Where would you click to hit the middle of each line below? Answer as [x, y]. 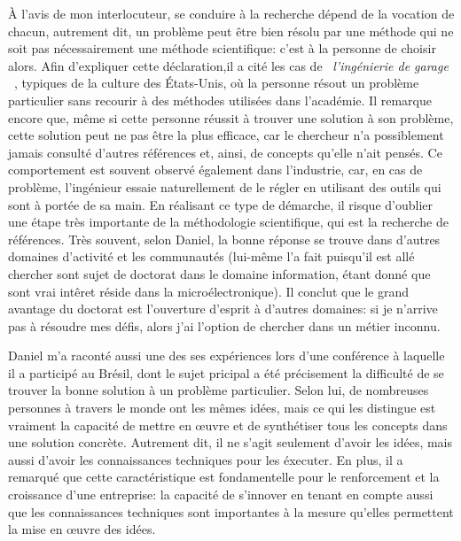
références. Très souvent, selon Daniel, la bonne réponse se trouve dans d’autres [224, 239]
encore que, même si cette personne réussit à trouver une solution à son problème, [231, 117]
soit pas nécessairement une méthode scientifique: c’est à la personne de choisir [222, 48]
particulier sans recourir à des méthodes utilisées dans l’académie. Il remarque [220, 100]
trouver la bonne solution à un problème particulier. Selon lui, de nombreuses [219, 390]
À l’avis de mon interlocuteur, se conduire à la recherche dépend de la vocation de [231, 13]
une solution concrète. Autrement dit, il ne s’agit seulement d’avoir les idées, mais [230, 442]
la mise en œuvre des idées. [82, 529]
